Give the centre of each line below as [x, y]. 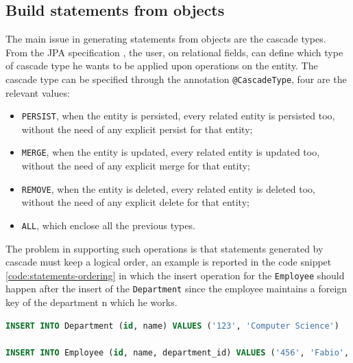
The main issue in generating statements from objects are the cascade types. [166, 39]
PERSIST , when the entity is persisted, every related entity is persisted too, [178, 116]
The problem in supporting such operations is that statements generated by [165, 248]
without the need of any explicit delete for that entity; [135, 202]
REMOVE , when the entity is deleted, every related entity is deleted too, [168, 188]
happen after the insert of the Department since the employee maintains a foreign [176, 289]
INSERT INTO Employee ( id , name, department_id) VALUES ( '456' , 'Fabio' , [178, 352]
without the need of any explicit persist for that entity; [137, 129]
